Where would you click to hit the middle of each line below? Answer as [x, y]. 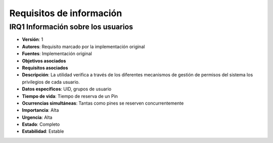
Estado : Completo [41, 124]
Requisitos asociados [45, 68]
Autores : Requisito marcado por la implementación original [83, 46]
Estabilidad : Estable [43, 131]
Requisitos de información [66, 13]
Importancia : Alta [40, 110]
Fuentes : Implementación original [57, 54]
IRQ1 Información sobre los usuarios [71, 27]
